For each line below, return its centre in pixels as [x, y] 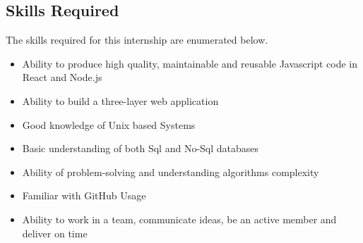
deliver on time [55, 233]
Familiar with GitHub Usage [84, 195]
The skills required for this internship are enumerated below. [137, 40]
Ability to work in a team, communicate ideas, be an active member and [179, 219]
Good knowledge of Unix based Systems [109, 124]
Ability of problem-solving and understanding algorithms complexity [171, 172]
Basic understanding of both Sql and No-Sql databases [141, 148]
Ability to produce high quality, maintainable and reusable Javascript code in [190, 63]
